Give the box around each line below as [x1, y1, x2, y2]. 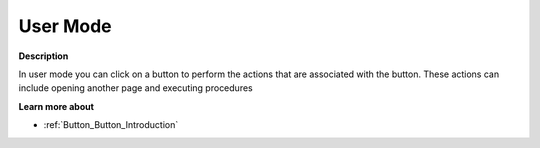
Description [18, 50, 69, 62]
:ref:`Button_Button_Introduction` [43, 119, 179, 131]
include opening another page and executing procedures [18, 82, 254, 94]
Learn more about [18, 100, 95, 112]
